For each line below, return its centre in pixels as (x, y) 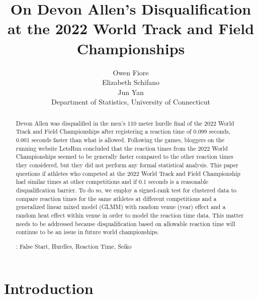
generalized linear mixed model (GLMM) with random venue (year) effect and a (121, 207)
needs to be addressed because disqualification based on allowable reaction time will (125, 223)
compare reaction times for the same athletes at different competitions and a (116, 198)
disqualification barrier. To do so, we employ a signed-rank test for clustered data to (126, 190)
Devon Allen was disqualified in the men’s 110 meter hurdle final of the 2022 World (125, 123)
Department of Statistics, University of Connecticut (131, 102)
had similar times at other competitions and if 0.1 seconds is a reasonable (112, 182)
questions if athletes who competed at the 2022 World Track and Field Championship (128, 173)
